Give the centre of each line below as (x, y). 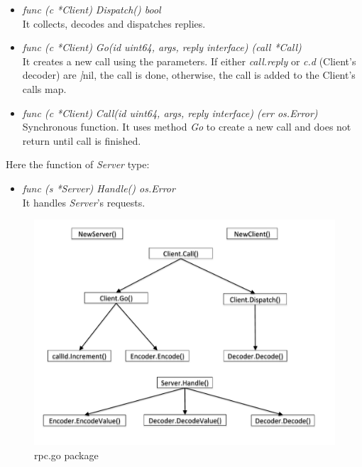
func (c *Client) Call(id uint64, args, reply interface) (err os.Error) (170, 112)
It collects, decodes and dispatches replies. (114, 23)
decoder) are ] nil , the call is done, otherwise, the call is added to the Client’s (189, 75)
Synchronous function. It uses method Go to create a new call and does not (187, 127)
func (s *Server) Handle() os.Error (99, 188)
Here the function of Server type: (78, 164)
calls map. (44, 88)
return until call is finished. (82, 140)
